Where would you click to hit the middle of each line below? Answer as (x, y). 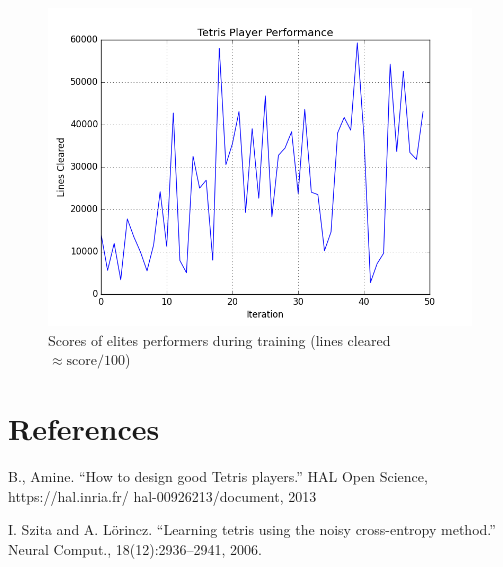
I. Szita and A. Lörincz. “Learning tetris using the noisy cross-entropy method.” (252, 529)
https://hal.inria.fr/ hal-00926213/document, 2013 (162, 495)
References (84, 427)
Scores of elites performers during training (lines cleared (219, 339)
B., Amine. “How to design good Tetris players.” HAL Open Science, (218, 475)
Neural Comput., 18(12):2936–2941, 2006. (135, 548)
